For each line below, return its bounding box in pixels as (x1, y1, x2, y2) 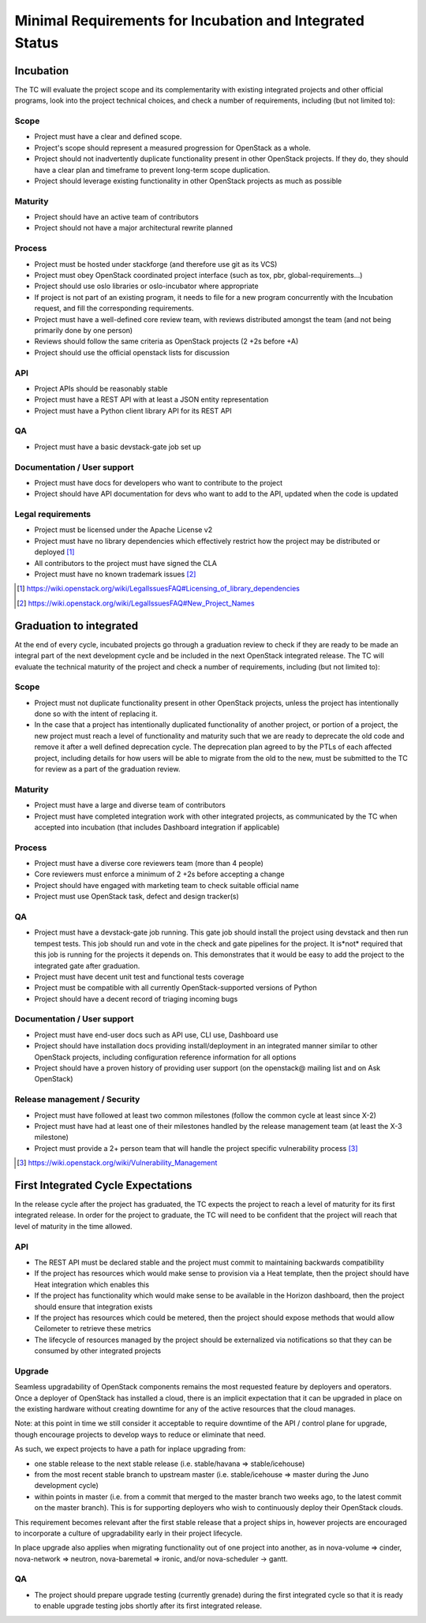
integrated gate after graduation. (34, 961, 140, 970)
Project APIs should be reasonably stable (34, 384, 169, 393)
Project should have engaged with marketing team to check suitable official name (34, 880, 300, 890)
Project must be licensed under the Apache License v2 (34, 525, 213, 534)
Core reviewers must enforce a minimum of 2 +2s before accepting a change (34, 869, 285, 879)
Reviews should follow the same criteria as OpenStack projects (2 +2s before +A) (34, 336, 299, 347)
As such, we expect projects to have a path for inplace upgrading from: (14, 1445, 246, 1454)
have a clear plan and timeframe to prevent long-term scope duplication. (34, 165, 271, 174)
